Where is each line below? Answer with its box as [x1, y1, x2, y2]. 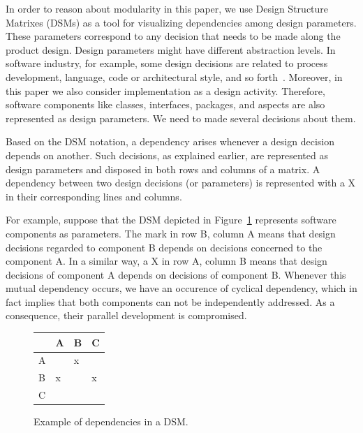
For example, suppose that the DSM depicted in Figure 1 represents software [6, 212, 336, 227]
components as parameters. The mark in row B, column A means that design [6, 226, 336, 240]
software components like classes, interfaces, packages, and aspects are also [6, 97, 325, 112]
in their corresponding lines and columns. [6, 189, 182, 203]
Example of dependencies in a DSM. [34, 414, 188, 429]
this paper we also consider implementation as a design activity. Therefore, [6, 83, 325, 98]
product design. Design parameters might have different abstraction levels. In [6, 42, 336, 57]
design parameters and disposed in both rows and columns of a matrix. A [6, 161, 320, 176]
